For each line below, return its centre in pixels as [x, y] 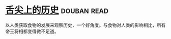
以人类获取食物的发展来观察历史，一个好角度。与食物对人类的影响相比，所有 [85, 25]
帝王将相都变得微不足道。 [32, 31]
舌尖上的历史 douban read [57, 10]
